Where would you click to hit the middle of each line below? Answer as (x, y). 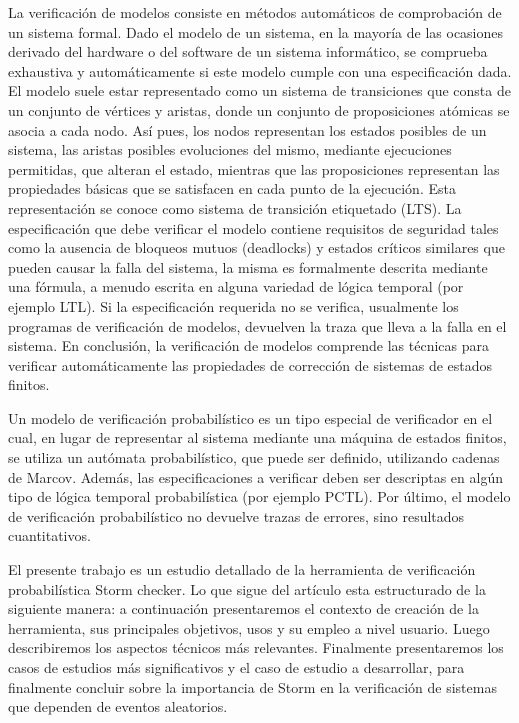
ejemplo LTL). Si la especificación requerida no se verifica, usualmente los (233, 305)
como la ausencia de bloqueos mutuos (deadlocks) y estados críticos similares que (256, 247)
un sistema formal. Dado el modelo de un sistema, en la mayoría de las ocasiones (256, 31)
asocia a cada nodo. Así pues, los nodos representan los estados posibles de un (247, 129)
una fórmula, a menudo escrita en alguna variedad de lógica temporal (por (236, 286)
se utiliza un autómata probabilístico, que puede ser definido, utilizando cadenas (254, 457)
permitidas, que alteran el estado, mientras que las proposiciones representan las (254, 168)
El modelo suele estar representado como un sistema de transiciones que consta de (259, 90)
